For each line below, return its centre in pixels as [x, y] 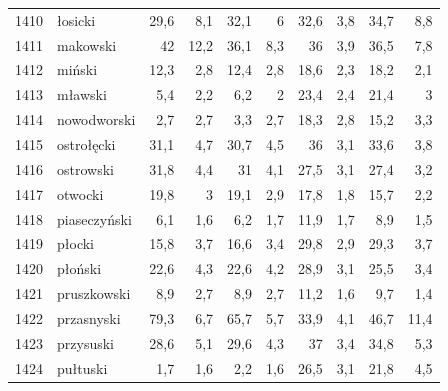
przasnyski [89, 317]
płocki [75, 243]
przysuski [85, 342]
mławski [82, 94]
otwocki [80, 193]
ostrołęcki [86, 143]
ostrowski [85, 168]
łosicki [76, 19]
